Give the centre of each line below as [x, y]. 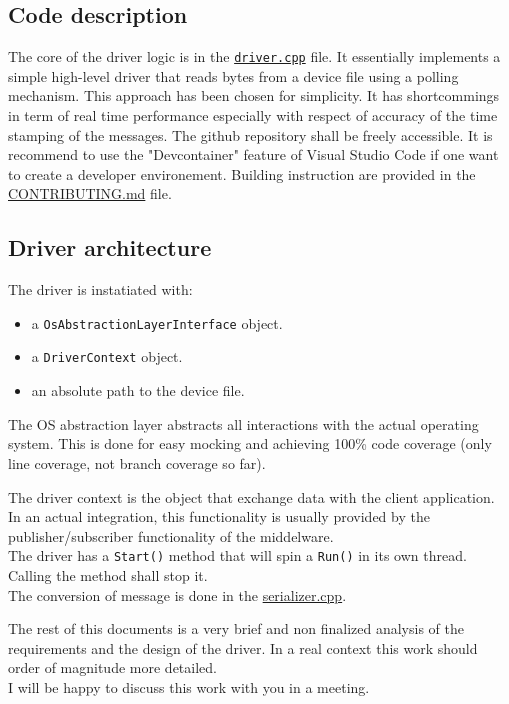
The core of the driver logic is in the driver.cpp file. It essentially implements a [254, 56]
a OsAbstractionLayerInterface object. [157, 322]
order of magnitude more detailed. [112, 667]
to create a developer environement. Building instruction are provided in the [242, 173]
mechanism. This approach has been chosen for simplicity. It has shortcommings [254, 95]
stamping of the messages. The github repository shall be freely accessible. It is [250, 134]
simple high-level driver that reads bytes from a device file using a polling [233, 75]
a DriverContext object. [107, 356]
